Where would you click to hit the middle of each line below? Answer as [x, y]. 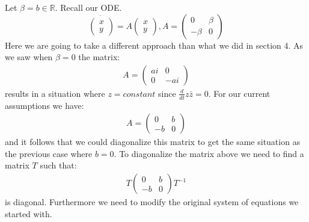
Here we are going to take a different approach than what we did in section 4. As [154, 45]
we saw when [29, 57]
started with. [29, 213]
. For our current [239, 93]
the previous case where [49, 153]
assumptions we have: [44, 105]
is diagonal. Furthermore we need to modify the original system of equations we [152, 202]
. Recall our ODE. [88, 7]
